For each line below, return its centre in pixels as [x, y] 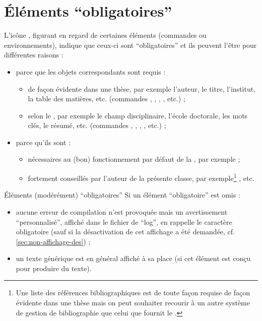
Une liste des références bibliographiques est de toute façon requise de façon [133, 293]
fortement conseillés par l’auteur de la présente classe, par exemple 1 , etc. [141, 177]
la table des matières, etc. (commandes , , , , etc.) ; [107, 99]
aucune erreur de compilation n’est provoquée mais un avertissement [122, 211]
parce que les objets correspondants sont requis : [91, 71]
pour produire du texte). [54, 268]
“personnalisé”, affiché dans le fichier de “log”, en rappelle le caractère [124, 221]
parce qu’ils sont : [43, 142]
